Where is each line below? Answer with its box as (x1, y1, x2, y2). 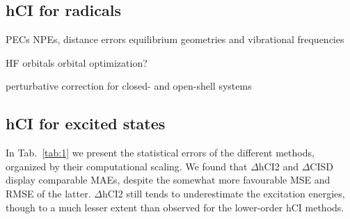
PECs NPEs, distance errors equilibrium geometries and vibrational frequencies (6, 32, 344, 47)
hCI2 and (258, 159, 299, 173)
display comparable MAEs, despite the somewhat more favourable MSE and (6, 172, 331, 187)
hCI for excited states (6, 113, 166, 134)
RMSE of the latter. (6, 186, 91, 200)
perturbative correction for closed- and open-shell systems (6, 79, 252, 93)
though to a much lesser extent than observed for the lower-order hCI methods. (6, 200, 344, 214)
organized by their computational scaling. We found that (6, 159, 248, 173)
